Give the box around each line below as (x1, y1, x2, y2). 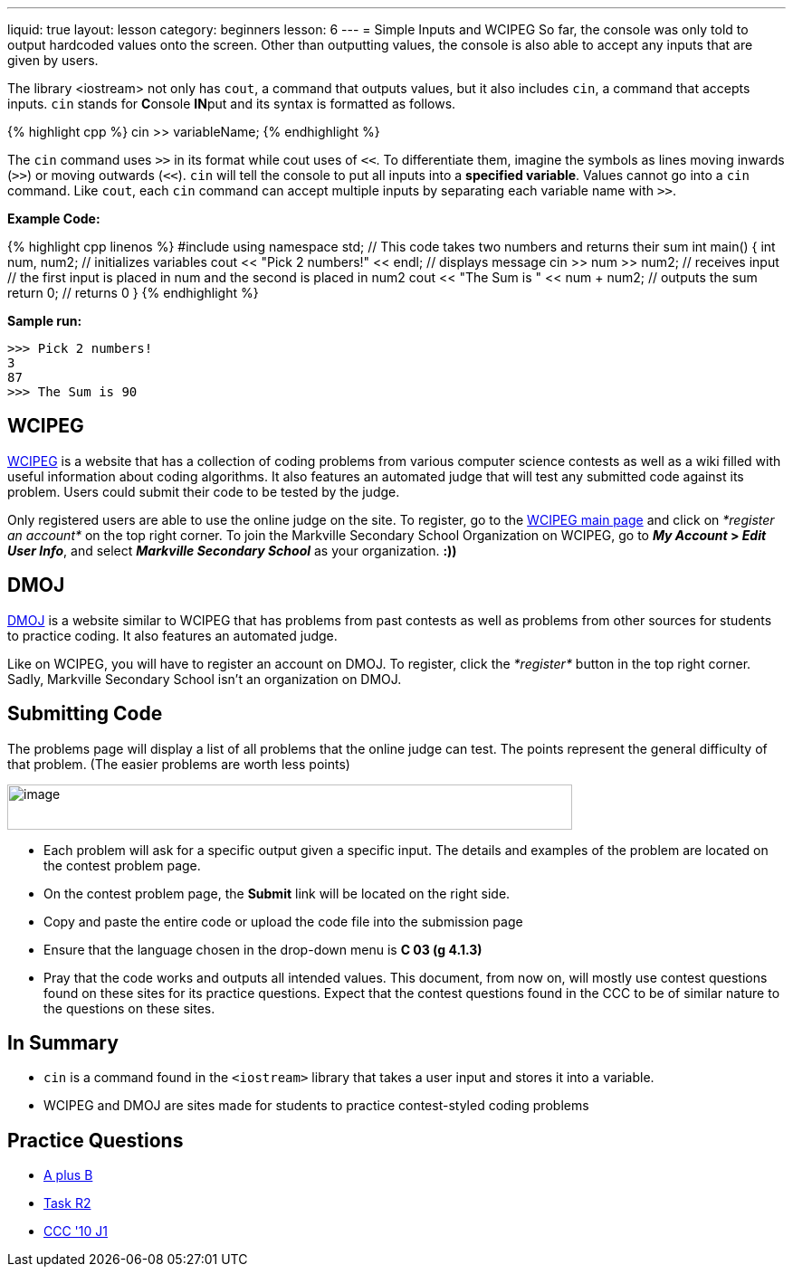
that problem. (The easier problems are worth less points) (7, 756, 350, 772)
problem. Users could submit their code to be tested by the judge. (7, 483, 400, 499)
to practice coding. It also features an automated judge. (7, 627, 338, 643)
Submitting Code (7, 702, 163, 726)
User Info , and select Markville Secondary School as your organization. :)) (7, 542, 457, 558)
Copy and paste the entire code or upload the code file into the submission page (43, 913, 523, 929)
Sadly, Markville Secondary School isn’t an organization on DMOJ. (7, 670, 402, 687)
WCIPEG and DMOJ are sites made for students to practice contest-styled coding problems (43, 1098, 589, 1114)
